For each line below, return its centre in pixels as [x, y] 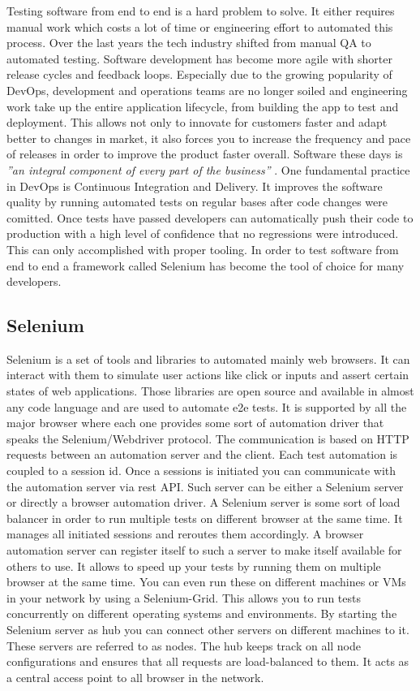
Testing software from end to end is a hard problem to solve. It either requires [201, 11]
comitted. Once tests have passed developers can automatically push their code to [210, 217]
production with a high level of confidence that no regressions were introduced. [203, 233]
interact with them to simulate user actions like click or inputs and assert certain [208, 375]
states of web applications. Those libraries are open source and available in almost [210, 391]
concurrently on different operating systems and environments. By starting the [202, 613]
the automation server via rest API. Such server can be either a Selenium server [205, 486]
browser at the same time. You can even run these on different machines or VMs [206, 582]
